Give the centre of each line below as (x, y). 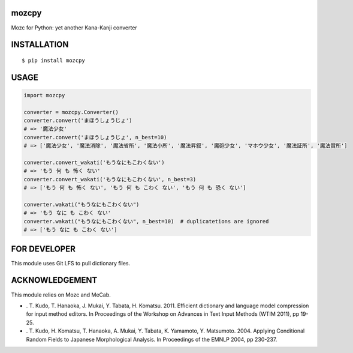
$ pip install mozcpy (53, 60)
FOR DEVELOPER (43, 249)
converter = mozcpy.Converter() (71, 112)
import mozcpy (44, 95)
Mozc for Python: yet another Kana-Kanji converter (74, 28)
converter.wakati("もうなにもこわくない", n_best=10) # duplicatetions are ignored (146, 221)
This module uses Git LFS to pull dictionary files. (71, 263)
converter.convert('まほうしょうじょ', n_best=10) (95, 137)
